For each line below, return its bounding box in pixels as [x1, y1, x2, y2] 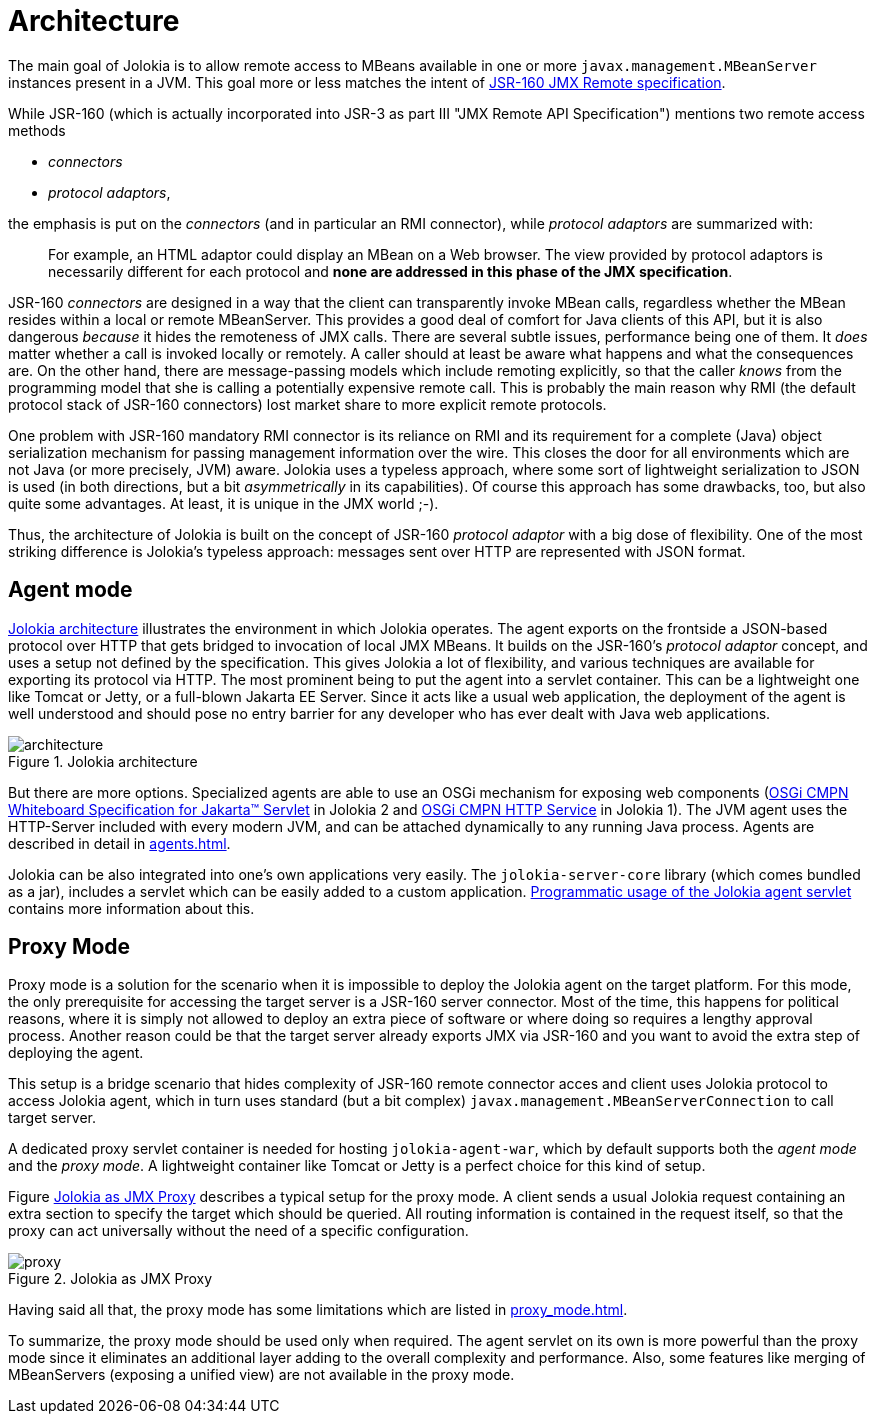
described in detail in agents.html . [8, 834, 231, 852]
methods [8, 121, 66, 139]
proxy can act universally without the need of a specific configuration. [8, 1222, 469, 1240]
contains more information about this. [8, 899, 255, 917]
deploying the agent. [8, 1044, 144, 1062]
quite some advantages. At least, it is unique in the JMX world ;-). [8, 494, 439, 512]
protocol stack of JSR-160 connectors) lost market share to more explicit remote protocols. [8, 395, 607, 413]
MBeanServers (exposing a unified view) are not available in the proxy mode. [8, 1366, 515, 1384]
